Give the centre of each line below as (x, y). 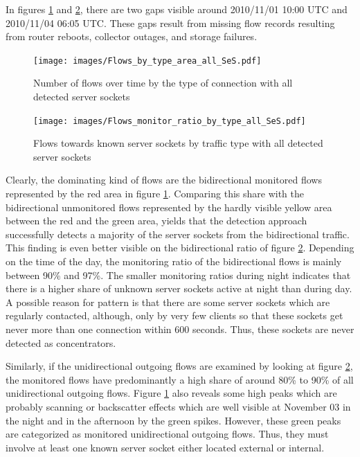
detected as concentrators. (61, 342)
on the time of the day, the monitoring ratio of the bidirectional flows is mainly (174, 261)
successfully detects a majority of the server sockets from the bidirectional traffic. (178, 234)
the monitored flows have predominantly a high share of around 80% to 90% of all (180, 379)
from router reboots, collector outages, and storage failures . (132, 36)
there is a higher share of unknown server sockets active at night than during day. (179, 288)
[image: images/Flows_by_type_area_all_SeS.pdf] (147, 61)
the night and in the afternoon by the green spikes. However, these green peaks (173, 420)
